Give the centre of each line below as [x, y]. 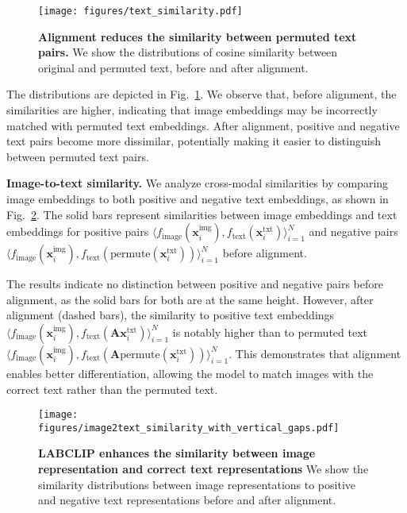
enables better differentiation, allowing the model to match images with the [190, 373]
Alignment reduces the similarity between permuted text [198, 36]
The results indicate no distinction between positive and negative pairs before [195, 284]
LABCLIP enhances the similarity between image [177, 453]
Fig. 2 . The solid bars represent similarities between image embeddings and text [202, 214]
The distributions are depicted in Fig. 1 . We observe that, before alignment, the [202, 94]
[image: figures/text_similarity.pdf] [140, 11]
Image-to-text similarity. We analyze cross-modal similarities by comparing [198, 183]
